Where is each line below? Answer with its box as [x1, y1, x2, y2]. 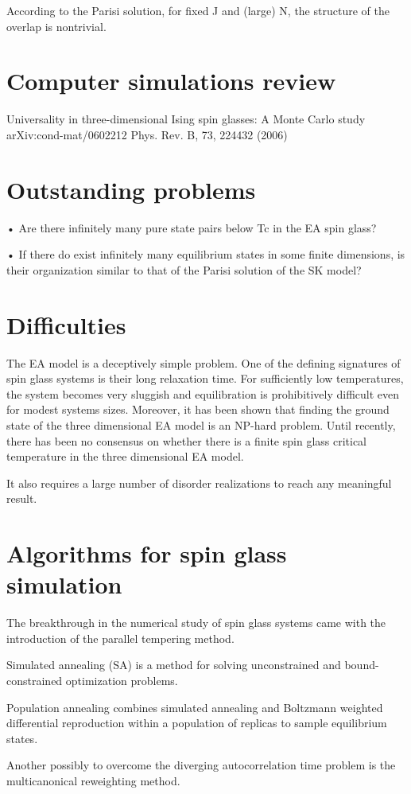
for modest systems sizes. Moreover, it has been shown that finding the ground [6, 401, 390, 418]
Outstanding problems [6, 173, 256, 205]
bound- [344, 656, 379, 673]
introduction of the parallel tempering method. [6, 629, 235, 646]
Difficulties [6, 308, 126, 341]
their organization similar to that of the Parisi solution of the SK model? [6, 261, 362, 278]
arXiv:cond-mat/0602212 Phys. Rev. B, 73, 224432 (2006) [6, 126, 288, 142]
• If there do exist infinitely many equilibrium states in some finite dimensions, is [6, 246, 405, 263]
